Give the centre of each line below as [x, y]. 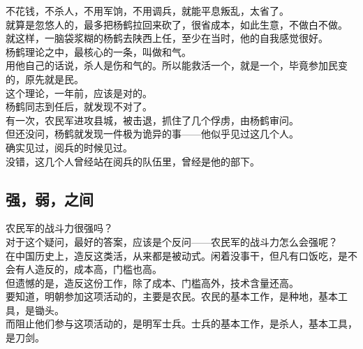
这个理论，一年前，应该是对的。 [79, 92]
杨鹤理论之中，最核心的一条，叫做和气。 [98, 51]
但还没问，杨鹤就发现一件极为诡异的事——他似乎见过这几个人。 [152, 134]
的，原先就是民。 [45, 79]
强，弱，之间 [50, 199]
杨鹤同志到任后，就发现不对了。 [79, 106]
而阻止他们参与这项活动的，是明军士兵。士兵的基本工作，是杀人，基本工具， [181, 324]
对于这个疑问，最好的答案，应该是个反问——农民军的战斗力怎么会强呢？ [172, 241]
